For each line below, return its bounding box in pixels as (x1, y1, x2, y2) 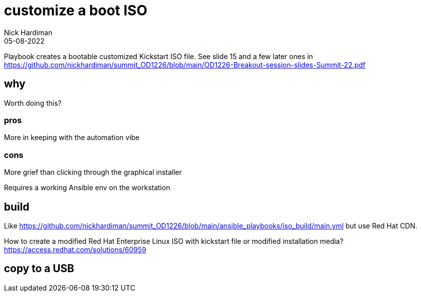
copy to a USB (4, 262, 75, 275)
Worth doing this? (4, 98, 62, 107)
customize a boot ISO (4, 2, 148, 19)
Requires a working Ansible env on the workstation (4, 183, 170, 192)
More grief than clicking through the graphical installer (4, 168, 182, 177)
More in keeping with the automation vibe (4, 133, 140, 142)
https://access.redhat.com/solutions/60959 (4, 245, 147, 254)
